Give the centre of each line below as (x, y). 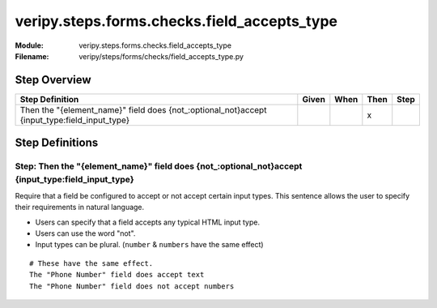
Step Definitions (57, 143)
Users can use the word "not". (85, 233)
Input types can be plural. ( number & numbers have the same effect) (149, 245)
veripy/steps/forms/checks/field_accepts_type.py (161, 56)
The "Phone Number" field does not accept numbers (132, 286)
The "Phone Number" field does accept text (117, 275)
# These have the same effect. (91, 263)
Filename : (32, 56)
